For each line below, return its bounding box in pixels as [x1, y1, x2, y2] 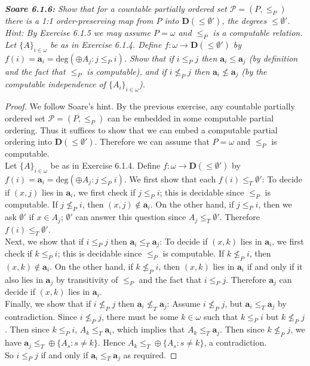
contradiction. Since [5, 310, 78, 322]
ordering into [5, 135, 53, 148]
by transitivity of [56, 273, 118, 285]
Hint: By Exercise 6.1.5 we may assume [5, 26, 151, 38]
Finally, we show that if [5, 297, 91, 309]
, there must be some [102, 310, 179, 322]
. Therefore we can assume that [94, 135, 210, 148]
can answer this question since [75, 211, 186, 223]
